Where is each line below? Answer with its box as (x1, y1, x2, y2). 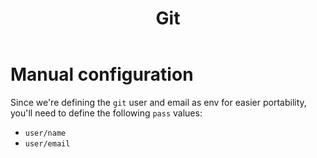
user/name (24, 128, 67, 138)
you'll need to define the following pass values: (10, 107, 203, 119)
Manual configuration (10, 63, 194, 86)
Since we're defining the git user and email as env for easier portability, (10, 96, 307, 108)
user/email (24, 138, 71, 149)
